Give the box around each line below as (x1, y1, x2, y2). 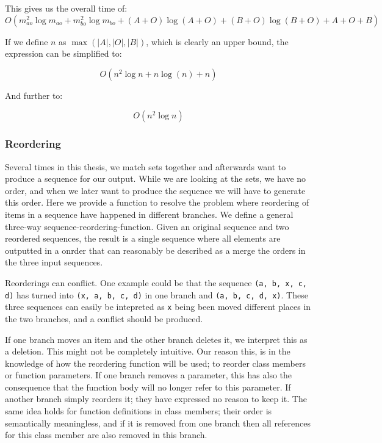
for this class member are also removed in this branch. (5, 428, 207, 441)
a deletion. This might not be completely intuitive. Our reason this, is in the (5, 345, 290, 358)
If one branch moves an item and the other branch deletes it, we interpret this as (5, 333, 308, 345)
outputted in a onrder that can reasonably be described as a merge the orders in (5, 243, 306, 256)
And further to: (5, 88, 63, 101)
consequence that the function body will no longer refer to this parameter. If (5, 380, 291, 393)
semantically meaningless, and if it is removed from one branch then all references (5, 416, 311, 429)
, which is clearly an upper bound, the (146, 35, 289, 48)
